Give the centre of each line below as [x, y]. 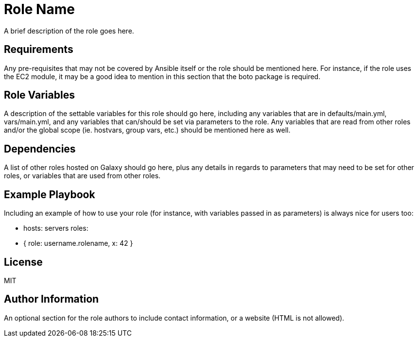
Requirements [39, 50]
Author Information [52, 299]
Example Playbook [50, 194]
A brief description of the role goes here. [69, 31]
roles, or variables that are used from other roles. [82, 176]
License [23, 262]
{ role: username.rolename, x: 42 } [78, 243]
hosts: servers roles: [56, 228]
